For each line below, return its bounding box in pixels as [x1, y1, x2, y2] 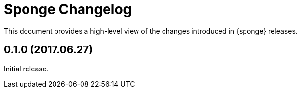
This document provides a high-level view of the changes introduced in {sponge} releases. [4, 26, 298, 35]
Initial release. [4, 64, 49, 73]
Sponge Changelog [4, 1, 132, 18]
